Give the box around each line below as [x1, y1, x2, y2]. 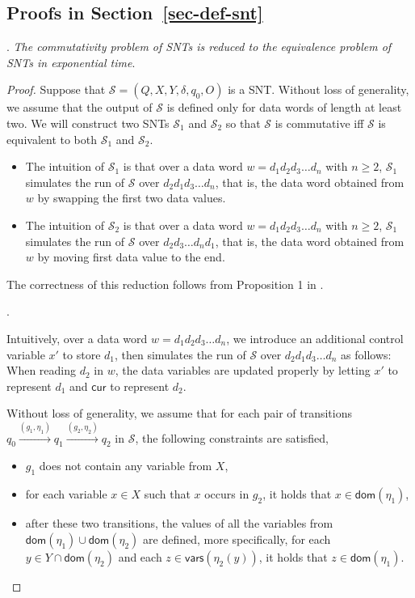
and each [118, 548, 162, 565]
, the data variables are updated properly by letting [115, 362, 371, 379]
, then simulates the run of [115, 346, 246, 363]
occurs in [204, 486, 249, 503]
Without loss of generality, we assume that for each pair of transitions [6, 405, 353, 422]
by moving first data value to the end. [37, 248, 225, 265]
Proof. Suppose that [6, 81, 106, 98]
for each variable [25, 486, 107, 503]
